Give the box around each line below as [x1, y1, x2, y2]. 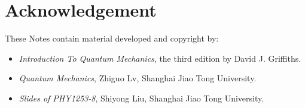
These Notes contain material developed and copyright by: [5, 32, 219, 45]
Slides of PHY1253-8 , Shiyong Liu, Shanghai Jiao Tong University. [19, 91, 264, 104]
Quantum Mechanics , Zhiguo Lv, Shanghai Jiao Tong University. [19, 72, 257, 84]
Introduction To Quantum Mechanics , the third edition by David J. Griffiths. [19, 52, 301, 64]
